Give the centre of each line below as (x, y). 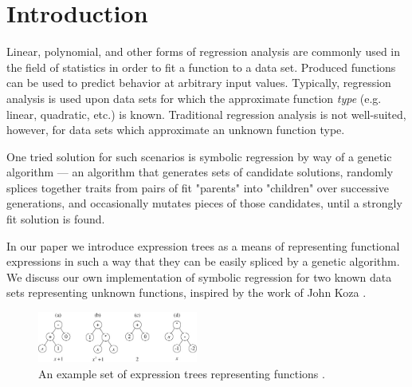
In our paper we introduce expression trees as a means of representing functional (203, 245)
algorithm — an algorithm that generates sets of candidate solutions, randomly (200, 172)
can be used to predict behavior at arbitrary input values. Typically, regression (199, 83)
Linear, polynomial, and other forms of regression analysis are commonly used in (204, 51)
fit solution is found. (56, 219)
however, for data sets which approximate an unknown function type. (176, 130)
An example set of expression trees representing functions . (182, 373)
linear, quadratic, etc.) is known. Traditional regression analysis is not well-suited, (206, 114)
